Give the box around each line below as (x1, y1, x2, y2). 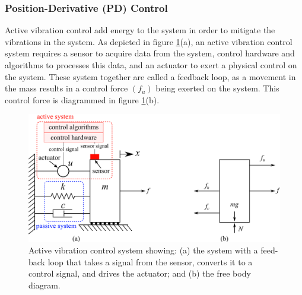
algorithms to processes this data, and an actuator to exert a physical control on (5, 59, 297, 71)
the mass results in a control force (5, 82, 128, 94)
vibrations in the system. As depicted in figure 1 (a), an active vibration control (5, 35, 293, 47)
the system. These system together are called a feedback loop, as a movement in (5, 70, 296, 83)
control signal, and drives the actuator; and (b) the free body (28, 267, 251, 280)
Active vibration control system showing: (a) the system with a (28, 244, 258, 256)
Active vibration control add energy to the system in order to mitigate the (5, 24, 275, 36)
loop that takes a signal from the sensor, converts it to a (47, 255, 253, 268)
